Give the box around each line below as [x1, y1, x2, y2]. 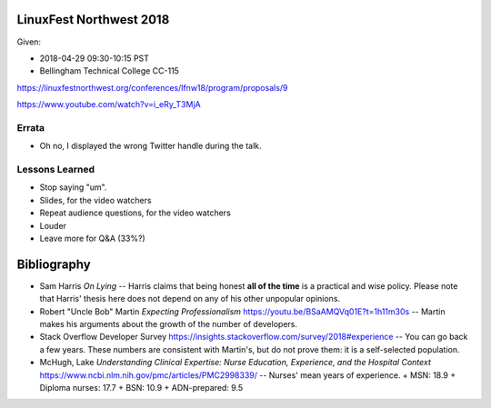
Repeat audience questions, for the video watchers [39, 207, 231, 218]
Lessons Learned [16, 163, 95, 175]
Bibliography [16, 256, 91, 272]
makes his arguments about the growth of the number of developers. [39, 319, 297, 329]
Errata [16, 121, 45, 134]
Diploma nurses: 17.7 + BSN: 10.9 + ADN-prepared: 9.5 [39, 382, 244, 393]
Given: [16, 36, 41, 47]
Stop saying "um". [39, 182, 107, 193]
